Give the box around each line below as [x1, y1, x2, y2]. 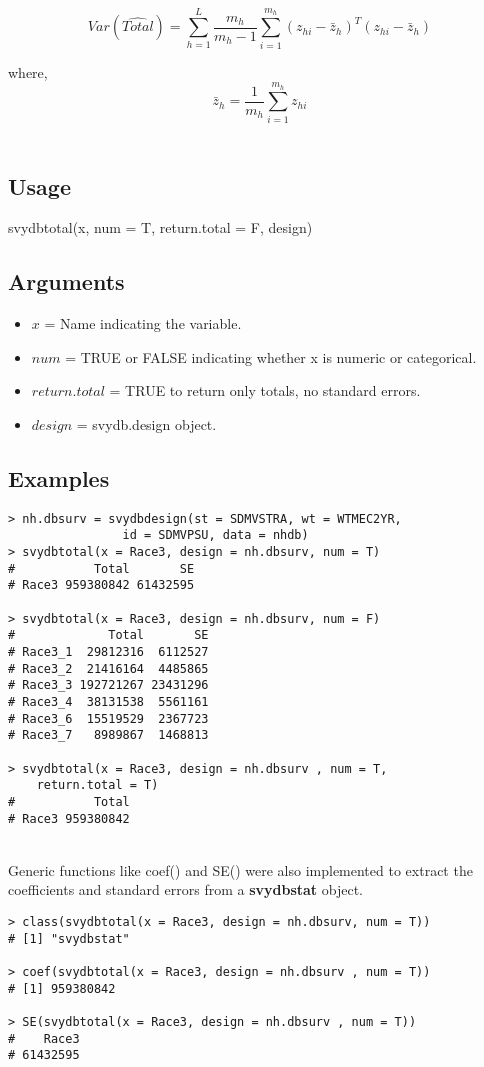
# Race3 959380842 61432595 [8, 578, 195, 593]
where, [8, 61, 48, 82]
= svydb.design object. [76, 414, 217, 435]
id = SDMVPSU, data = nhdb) [122, 528, 309, 543]
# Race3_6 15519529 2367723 [8, 711, 209, 726]
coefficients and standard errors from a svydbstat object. [8, 879, 363, 900]
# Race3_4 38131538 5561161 [8, 695, 209, 710]
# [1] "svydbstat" [8, 931, 130, 946]
